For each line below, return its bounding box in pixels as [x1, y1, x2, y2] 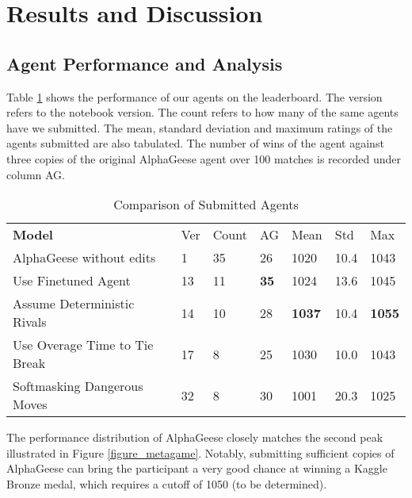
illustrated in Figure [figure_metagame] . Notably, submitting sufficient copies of [6, 444, 395, 461]
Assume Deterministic [13, 294, 135, 313]
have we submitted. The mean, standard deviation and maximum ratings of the [6, 119, 393, 136]
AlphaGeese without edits [13, 248, 156, 267]
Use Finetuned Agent [13, 271, 131, 290]
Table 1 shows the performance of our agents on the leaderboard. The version [6, 88, 383, 105]
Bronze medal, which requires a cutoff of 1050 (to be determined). [6, 475, 327, 492]
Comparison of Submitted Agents [113, 195, 299, 214]
